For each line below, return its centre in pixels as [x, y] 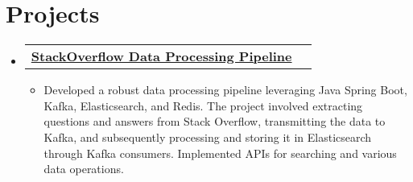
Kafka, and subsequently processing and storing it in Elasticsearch [208, 136]
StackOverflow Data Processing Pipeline [161, 56]
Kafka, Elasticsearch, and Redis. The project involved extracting [203, 105]
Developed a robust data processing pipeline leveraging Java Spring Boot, [225, 90]
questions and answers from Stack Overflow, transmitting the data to [215, 121]
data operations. [84, 169]
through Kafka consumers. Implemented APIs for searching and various [220, 153]
